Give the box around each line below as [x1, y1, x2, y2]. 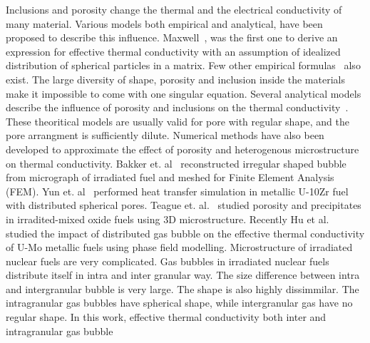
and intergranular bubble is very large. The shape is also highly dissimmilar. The [6, 281, 359, 296]
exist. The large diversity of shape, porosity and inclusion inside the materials [6, 71, 345, 86]
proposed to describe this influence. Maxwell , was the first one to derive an [6, 30, 338, 45]
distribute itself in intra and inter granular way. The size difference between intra [6, 267, 360, 282]
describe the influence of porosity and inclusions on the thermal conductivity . [6, 100, 349, 115]
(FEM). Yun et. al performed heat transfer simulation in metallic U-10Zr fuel [6, 183, 349, 198]
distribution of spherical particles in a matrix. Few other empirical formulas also [6, 58, 361, 73]
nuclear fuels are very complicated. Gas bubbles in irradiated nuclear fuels [6, 253, 329, 268]
